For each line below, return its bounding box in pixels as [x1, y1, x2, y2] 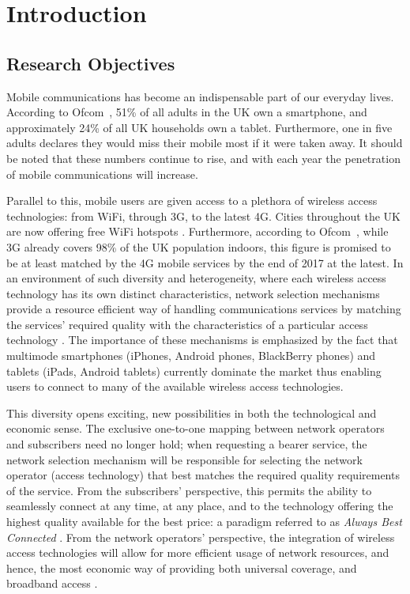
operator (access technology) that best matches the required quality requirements [6, 467, 400, 483]
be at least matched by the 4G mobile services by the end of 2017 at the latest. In [6, 254, 404, 271]
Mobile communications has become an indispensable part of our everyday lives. [6, 88, 394, 104]
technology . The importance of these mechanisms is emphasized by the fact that [6, 331, 398, 348]
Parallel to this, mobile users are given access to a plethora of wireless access [6, 192, 378, 209]
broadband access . [6, 575, 98, 592]
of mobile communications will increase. [6, 165, 198, 182]
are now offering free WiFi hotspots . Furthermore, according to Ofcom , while [6, 223, 389, 240]
